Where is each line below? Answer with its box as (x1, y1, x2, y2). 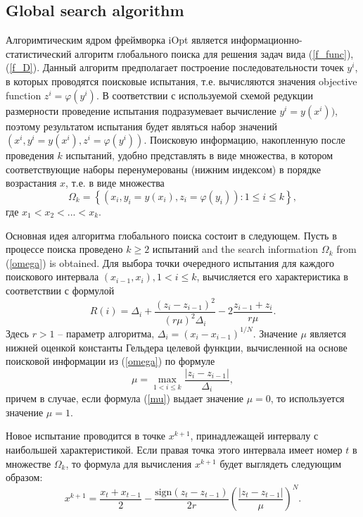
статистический (6, 46, 72, 61)
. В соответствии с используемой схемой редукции (96, 87, 314, 102)
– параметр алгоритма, (58, 325, 155, 340)
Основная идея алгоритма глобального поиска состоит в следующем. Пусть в (6, 228, 337, 242)
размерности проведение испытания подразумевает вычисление (6, 103, 276, 118)
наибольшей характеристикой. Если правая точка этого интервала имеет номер (6, 442, 343, 456)
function (6, 87, 42, 102)
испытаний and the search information (152, 242, 319, 256)
